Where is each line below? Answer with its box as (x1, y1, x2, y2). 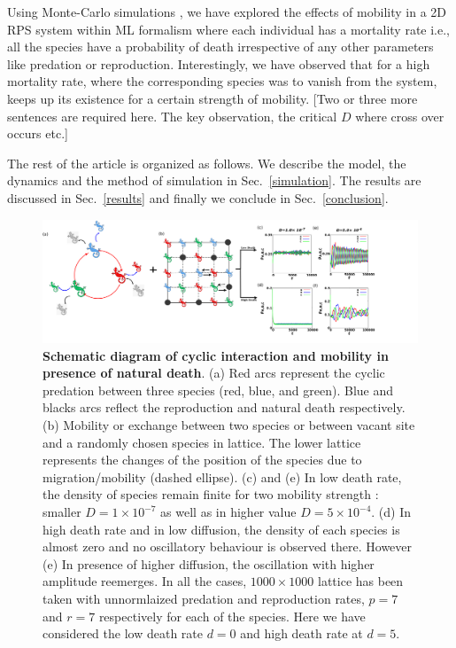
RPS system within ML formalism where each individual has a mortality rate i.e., (7, 20, 450, 38)
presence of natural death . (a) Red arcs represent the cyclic (43, 363, 385, 382)
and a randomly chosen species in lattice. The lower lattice (43, 433, 361, 451)
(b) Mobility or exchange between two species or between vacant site (43, 416, 415, 434)
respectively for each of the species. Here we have (98, 606, 366, 625)
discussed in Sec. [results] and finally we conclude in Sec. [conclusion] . (7, 188, 389, 207)
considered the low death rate (43, 624, 203, 643)
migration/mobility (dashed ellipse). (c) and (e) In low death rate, (43, 467, 402, 486)
